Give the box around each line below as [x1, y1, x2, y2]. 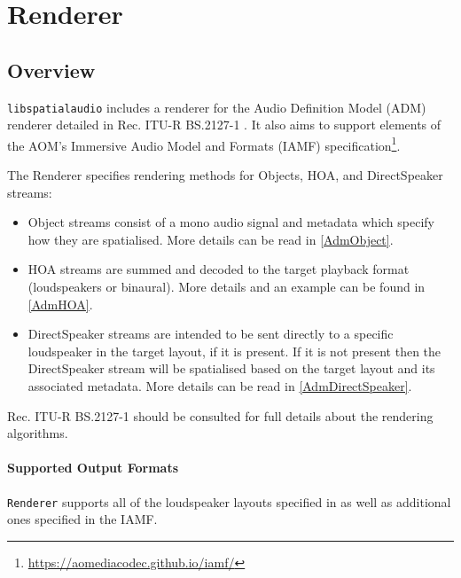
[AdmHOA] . [27, 294, 93, 313]
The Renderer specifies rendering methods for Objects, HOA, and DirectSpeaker [7, 166, 443, 184]
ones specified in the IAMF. [7, 510, 158, 528]
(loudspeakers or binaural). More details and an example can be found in [27, 277, 426, 296]
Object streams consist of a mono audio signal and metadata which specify [27, 213, 435, 231]
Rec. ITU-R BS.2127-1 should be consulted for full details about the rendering [7, 406, 434, 425]
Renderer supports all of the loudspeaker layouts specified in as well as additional [7, 492, 451, 511]
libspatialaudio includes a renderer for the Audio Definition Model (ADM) [7, 98, 426, 116]
